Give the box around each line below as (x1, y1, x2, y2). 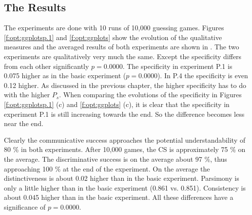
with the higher (4, 89, 50, 100)
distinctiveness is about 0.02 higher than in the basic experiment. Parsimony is (4, 173, 239, 183)
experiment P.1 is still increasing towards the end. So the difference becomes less (4, 108, 245, 119)
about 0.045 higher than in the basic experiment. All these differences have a (4, 192, 233, 202)
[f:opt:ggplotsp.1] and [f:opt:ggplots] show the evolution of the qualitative (4, 32, 222, 42)
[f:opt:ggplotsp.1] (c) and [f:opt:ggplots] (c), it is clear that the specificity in (4, 99, 230, 109)
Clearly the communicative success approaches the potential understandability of (4, 134, 246, 145)
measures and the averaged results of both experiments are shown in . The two (4, 42, 239, 52)
